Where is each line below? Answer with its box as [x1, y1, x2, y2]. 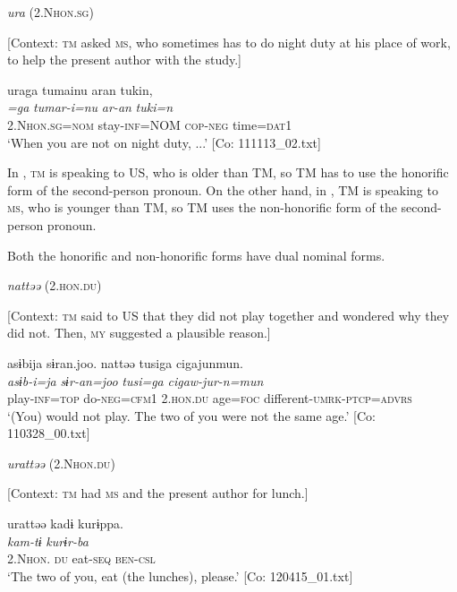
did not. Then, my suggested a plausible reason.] [7, 323, 271, 342]
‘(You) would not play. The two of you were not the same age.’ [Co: [7, 406, 376, 425]
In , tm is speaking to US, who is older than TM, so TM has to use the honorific [7, 163, 449, 182]
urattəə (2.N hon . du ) [7, 453, 115, 472]
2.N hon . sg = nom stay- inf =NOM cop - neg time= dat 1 [7, 115, 292, 133]
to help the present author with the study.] [7, 50, 241, 69]
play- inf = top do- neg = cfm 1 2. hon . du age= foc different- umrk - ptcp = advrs [7, 389, 412, 408]
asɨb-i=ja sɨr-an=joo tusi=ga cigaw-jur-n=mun [7, 371, 264, 390]
